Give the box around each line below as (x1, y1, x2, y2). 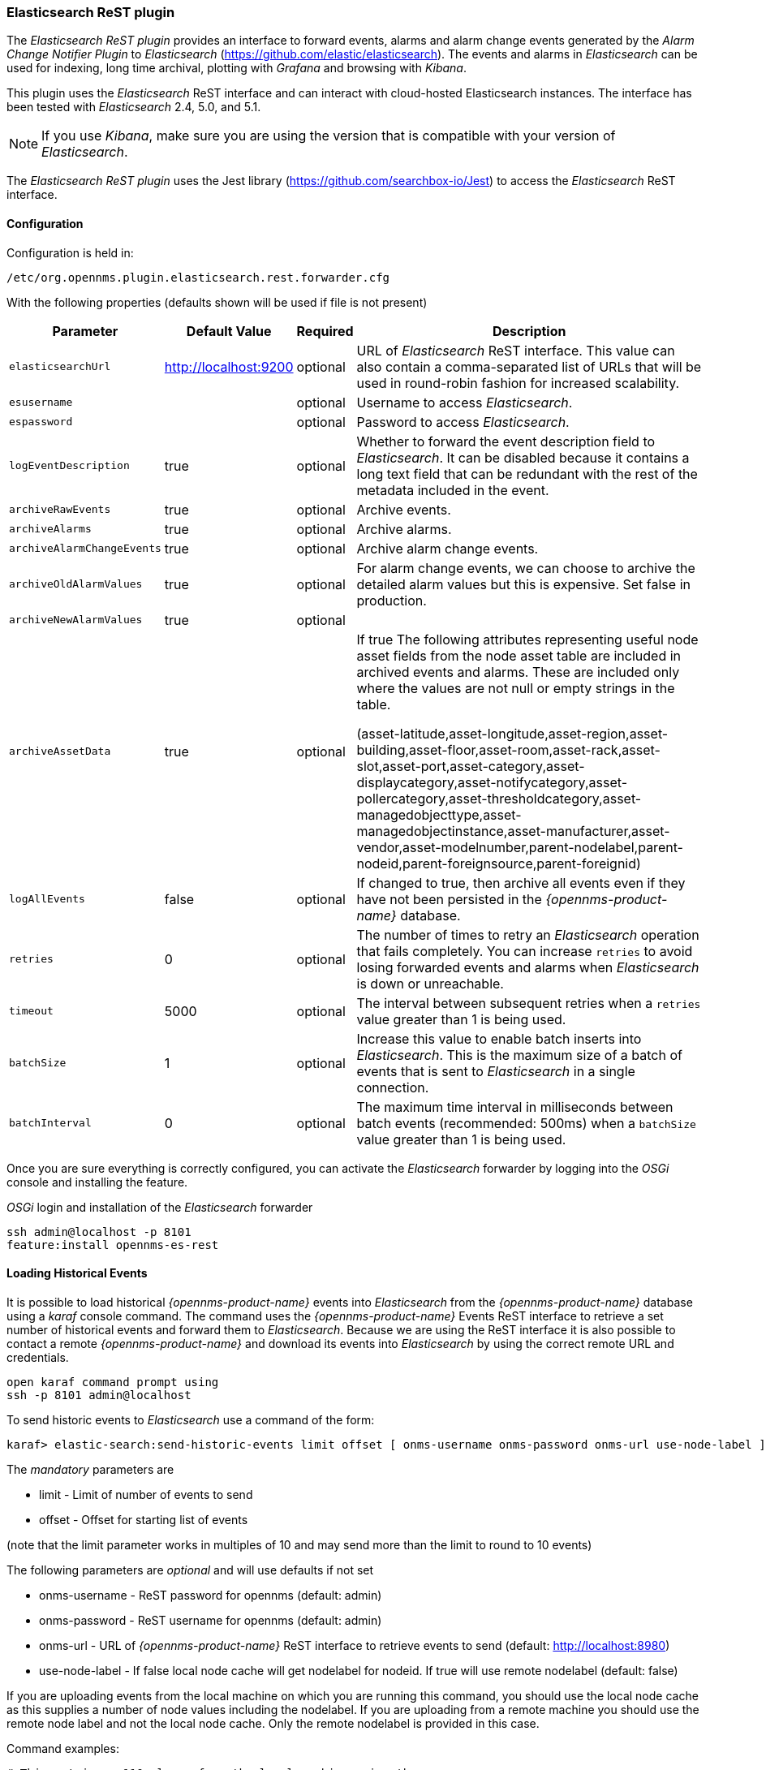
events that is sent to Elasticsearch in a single (356, 1062, 635, 1079)
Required (296, 322, 354, 339)
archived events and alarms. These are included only (356, 663, 680, 680)
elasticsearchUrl (9, 360, 111, 373)
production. (356, 592, 427, 609)
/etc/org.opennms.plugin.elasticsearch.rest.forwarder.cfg (6, 270, 390, 284)
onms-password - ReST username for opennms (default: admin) (39, 1613, 382, 1627)
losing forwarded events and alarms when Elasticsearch (356, 958, 699, 975)
